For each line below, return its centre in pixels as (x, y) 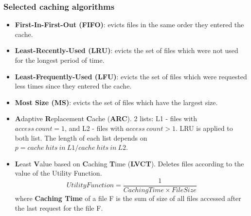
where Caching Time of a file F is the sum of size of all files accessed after (128, 198)
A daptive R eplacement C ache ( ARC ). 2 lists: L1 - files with (106, 118)
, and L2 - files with (94, 128)
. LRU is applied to (204, 128)
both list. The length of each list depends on (81, 137)
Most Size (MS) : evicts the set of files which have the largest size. (116, 102)
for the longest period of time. (60, 60)
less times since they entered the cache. (73, 86)
